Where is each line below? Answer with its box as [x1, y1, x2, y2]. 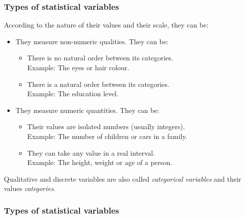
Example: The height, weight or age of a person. [27, 157, 172, 167]
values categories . [4, 183, 55, 193]
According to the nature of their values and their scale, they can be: [4, 20, 209, 30]
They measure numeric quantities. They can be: [15, 105, 160, 115]
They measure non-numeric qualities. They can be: [15, 36, 168, 46]
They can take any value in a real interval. [27, 147, 155, 158]
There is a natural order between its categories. [27, 79, 169, 89]
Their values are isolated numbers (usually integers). [27, 121, 185, 132]
